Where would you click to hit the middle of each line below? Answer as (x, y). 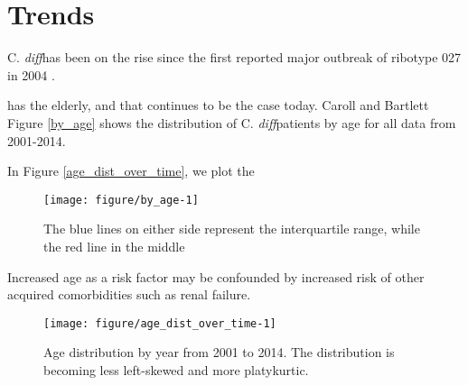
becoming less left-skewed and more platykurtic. (176, 369)
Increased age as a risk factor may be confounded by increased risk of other (216, 276)
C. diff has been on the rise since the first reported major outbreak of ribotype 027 (234, 57)
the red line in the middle (114, 246)
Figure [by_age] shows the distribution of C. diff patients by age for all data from (232, 122)
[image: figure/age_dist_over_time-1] (160, 323)
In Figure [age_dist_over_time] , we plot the (131, 171)
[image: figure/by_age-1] (121, 200)
